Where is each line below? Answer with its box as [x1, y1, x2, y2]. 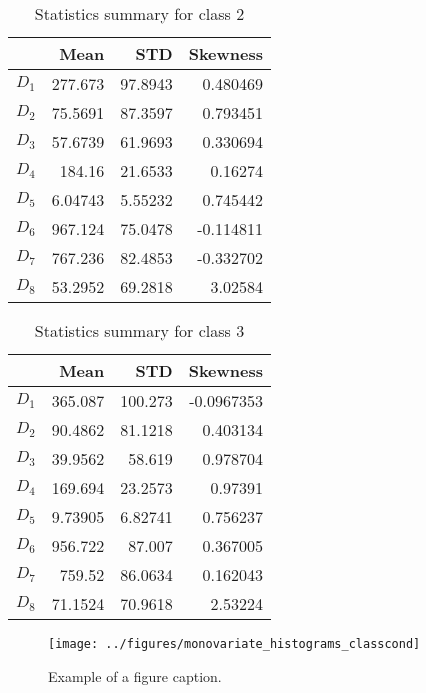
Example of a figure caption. [48, 665, 222, 686]
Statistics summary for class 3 [34, 319, 245, 342]
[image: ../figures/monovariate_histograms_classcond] [48, 637, 421, 651]
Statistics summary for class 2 [34, 2, 245, 25]
